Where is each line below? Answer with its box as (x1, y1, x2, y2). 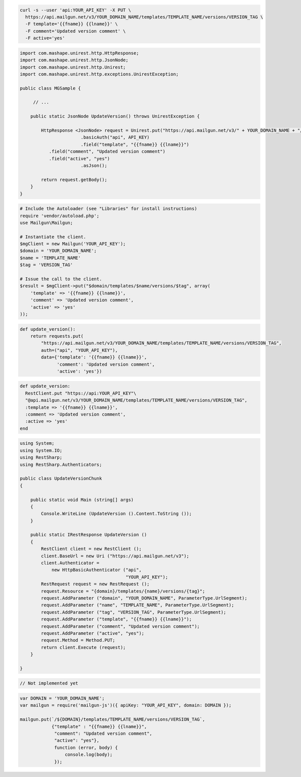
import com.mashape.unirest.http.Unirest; (20, 64, 126, 70)
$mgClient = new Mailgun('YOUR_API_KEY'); (20, 241, 126, 247)
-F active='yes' (25, 35, 65, 41)
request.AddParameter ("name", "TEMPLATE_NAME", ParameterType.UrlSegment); (41, 602, 234, 608)
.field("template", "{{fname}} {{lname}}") (80, 141, 190, 147)
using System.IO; (20, 447, 63, 453)
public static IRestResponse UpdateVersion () (30, 532, 147, 538)
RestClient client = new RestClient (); (41, 546, 142, 552)
